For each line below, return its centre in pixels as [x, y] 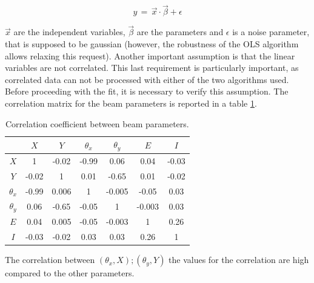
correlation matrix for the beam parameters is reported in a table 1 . [131, 103]
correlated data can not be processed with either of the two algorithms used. [147, 79]
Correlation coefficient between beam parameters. [97, 123]
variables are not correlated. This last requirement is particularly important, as [152, 68]
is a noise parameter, [271, 32]
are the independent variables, [69, 32]
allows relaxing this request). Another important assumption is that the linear [150, 55]
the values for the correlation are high [239, 260]
